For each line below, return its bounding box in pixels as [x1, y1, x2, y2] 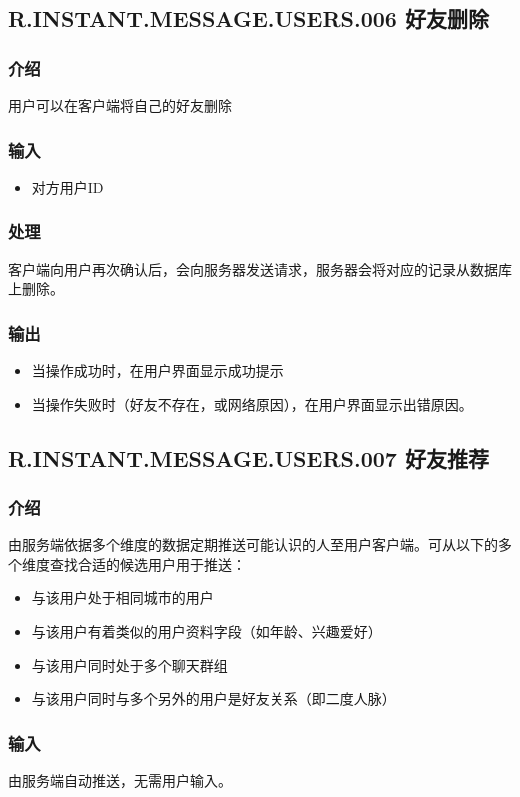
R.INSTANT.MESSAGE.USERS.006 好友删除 [8, 3, 489, 34]
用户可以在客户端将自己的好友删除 [8, 95, 232, 115]
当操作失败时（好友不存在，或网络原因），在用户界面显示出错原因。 [31, 393, 473, 414]
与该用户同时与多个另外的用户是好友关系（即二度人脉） [31, 688, 396, 709]
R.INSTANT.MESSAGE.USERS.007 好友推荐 [8, 442, 489, 473]
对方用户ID [31, 176, 104, 197]
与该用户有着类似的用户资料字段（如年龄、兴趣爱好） [31, 621, 382, 641]
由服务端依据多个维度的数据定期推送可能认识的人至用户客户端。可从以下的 [8, 534, 498, 555]
